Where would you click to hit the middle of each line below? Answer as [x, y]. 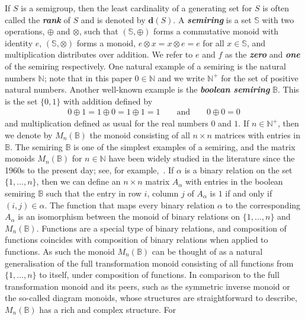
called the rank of [38, 19]
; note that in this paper [88, 77]
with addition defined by [108, 101]
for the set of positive [260, 77]
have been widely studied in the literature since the [202, 158]
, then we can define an [78, 181]
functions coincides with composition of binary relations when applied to [137, 240]
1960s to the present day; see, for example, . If [89, 169]
